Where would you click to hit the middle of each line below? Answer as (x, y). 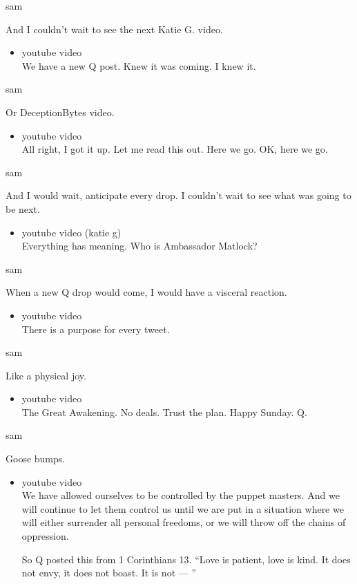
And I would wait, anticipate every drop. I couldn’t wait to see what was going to (178, 195)
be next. (23, 208)
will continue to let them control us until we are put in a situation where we (183, 508)
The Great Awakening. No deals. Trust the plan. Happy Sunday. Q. (164, 412)
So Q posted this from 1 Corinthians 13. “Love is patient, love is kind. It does (186, 559)
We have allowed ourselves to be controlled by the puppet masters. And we (181, 495)
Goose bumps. (36, 459)
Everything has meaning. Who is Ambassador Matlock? (139, 246)
